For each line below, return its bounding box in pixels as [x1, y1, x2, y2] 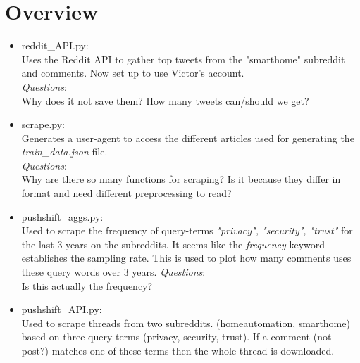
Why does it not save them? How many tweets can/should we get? [21, 93, 309, 108]
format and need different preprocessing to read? [21, 186, 232, 200]
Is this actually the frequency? [21, 278, 153, 293]
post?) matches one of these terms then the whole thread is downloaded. [21, 343, 335, 357]
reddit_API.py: [21, 38, 89, 53]
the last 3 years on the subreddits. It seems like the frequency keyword [21, 236, 325, 251]
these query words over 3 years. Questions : [21, 265, 206, 279]
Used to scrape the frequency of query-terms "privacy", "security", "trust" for [21, 223, 353, 238]
